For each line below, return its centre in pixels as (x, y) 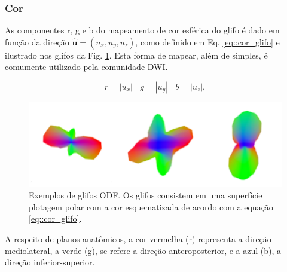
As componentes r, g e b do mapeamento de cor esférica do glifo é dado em (142, 30)
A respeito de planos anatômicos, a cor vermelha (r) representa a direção (138, 239)
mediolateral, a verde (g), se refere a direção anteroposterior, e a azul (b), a (143, 250)
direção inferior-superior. (50, 262)
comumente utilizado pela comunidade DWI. (86, 67)
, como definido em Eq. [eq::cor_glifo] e (207, 42)
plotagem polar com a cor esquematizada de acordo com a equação (151, 207)
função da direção (37, 42)
